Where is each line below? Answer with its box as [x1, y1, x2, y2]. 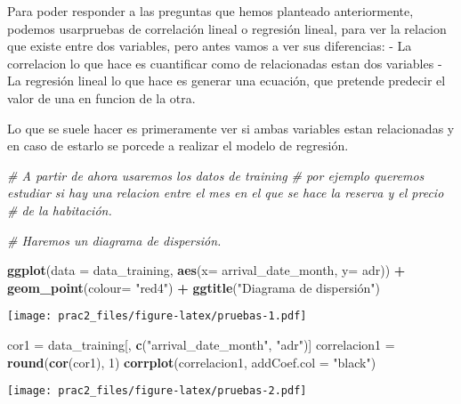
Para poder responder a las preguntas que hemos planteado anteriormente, [7, 2, 414, 20]
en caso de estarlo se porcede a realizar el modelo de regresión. [7, 136, 349, 155]
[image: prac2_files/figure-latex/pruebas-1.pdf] [7, 310, 307, 323]
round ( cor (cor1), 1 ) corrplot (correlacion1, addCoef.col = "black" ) [7, 352, 376, 371]
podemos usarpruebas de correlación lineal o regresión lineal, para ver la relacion [7, 19, 447, 37]
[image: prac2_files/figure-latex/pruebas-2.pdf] [7, 384, 307, 398]
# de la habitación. [7, 200, 112, 219]
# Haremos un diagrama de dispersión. [7, 230, 222, 249]
